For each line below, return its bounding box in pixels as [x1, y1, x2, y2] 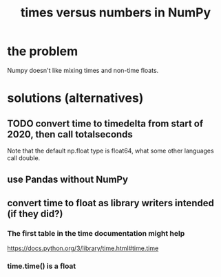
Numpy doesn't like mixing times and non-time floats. [7, 66, 159, 74]
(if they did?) [7, 208, 63, 219]
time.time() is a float [7, 261, 76, 271]
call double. [7, 153, 41, 162]
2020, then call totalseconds [7, 129, 133, 140]
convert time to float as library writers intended [7, 197, 215, 209]
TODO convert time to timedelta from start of [7, 118, 204, 129]
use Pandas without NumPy [7, 174, 129, 186]
